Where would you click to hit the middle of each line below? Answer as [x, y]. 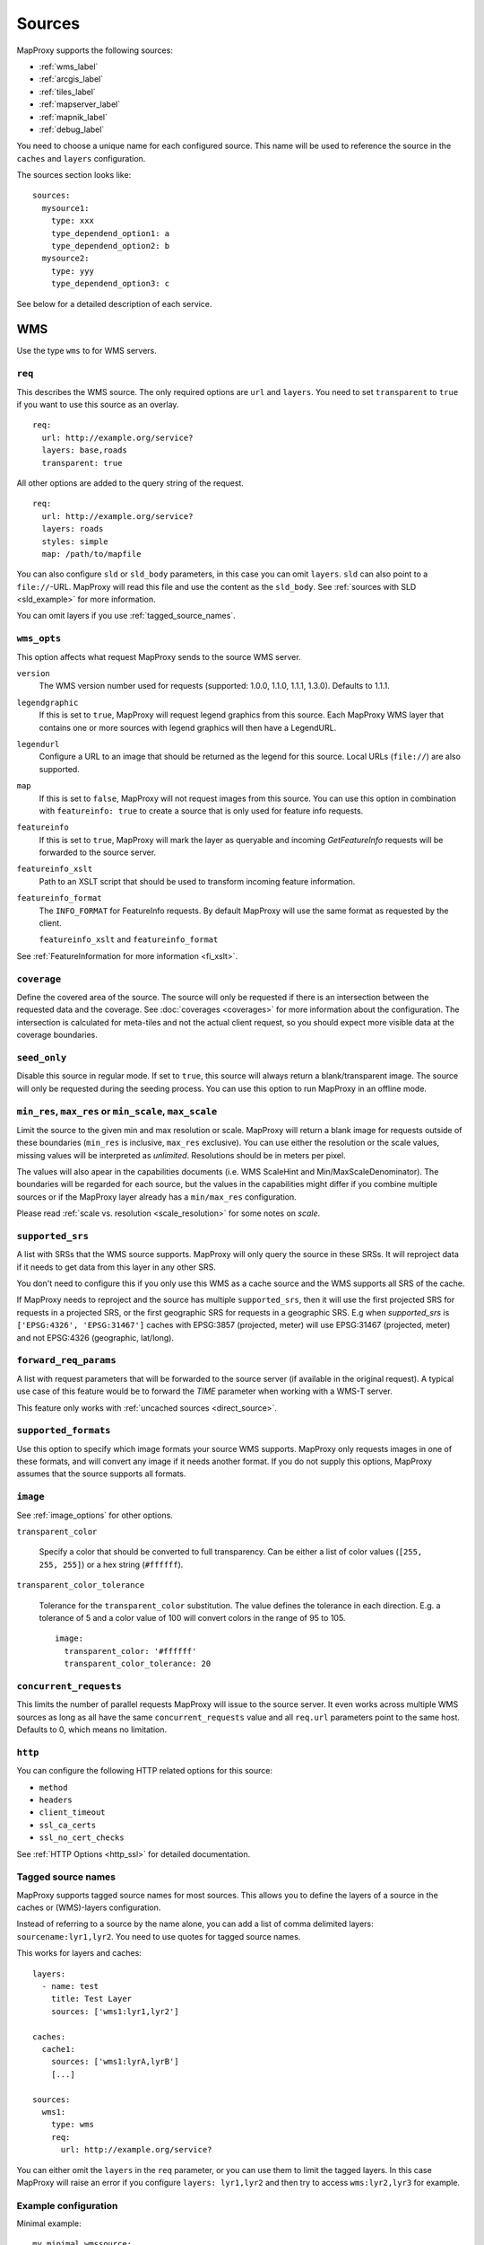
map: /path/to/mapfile [91, 554]
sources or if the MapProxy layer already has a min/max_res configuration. [156, 1197]
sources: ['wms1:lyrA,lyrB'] [115, 2062]
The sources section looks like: [74, 175]
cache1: [58, 2049]
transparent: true [82, 463]
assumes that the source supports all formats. [101, 1474]
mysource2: [65, 259]
